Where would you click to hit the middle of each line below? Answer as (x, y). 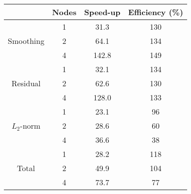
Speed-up (102, 12)
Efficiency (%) (156, 12)
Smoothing (26, 41)
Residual (26, 83)
